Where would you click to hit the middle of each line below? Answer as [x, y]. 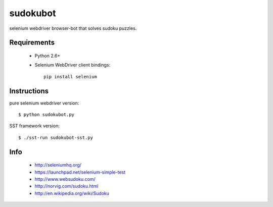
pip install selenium [70, 76]
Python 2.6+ [48, 56]
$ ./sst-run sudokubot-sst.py [56, 137]
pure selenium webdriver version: [44, 103]
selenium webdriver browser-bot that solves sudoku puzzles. [73, 28]
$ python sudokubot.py [47, 115]
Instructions [29, 91]
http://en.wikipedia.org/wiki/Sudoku [72, 193]
